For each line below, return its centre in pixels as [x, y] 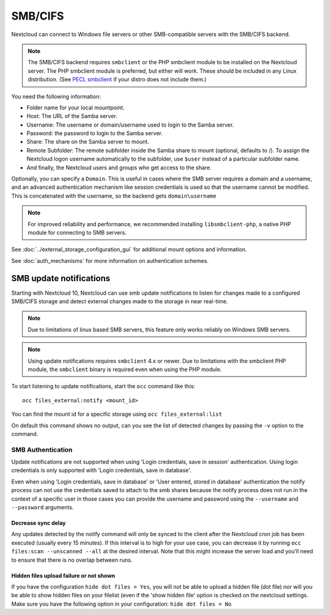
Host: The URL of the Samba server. [72, 116]
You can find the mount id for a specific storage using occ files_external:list [117, 414]
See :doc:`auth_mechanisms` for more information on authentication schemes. [110, 260]
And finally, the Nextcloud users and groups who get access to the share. [119, 168]
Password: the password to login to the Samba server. [95, 133]
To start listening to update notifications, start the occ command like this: [103, 386]
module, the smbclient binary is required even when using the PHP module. [125, 369]
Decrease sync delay [38, 523]
